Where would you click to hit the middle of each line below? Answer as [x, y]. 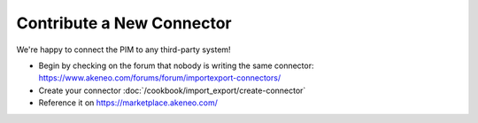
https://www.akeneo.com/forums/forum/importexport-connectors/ [160, 78]
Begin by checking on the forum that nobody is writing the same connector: [176, 65]
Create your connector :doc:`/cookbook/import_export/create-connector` [172, 90]
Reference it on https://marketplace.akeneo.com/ [128, 103]
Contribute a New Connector [124, 23]
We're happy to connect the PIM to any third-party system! [123, 50]
